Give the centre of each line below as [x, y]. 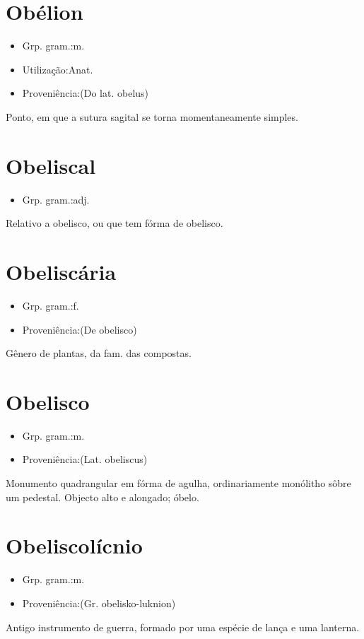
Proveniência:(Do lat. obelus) [86, 93]
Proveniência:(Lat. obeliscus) [85, 459]
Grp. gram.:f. [51, 305]
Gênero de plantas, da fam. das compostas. [99, 353]
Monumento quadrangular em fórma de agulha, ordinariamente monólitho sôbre [178, 483]
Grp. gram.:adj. [56, 199]
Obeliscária [61, 271]
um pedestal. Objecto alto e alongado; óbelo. [102, 497]
